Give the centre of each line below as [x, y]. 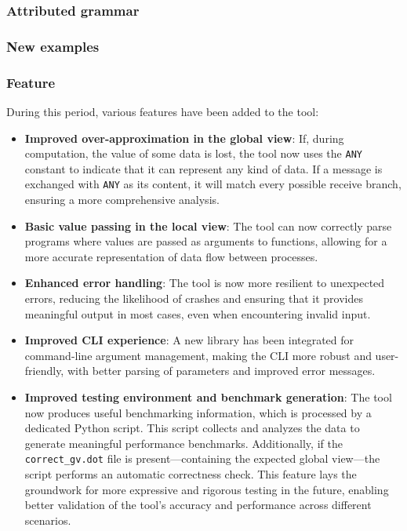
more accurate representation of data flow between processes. [171, 256]
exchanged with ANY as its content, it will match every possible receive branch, [213, 184]
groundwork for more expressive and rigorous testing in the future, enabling [207, 489]
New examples [53, 46]
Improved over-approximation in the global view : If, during [184, 138]
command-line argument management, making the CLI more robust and [198, 355]
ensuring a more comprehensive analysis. [122, 199]
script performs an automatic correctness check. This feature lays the [191, 473]
